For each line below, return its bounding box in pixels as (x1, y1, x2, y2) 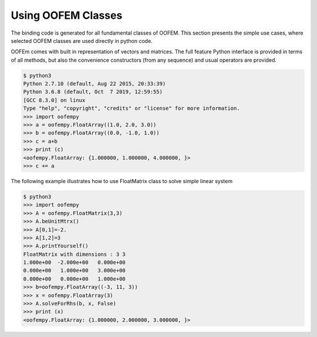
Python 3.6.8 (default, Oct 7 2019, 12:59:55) (23, 89, 163, 95)
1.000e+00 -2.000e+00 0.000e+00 (23, 259, 126, 266)
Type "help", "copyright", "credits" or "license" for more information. (23, 105, 240, 112)
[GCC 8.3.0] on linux (23, 97, 86, 103)
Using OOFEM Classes (11, 9, 123, 22)
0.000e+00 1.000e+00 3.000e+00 (23, 267, 126, 274)
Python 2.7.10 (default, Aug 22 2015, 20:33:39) (23, 80, 166, 87)
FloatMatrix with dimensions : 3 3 (23, 251, 126, 258)
